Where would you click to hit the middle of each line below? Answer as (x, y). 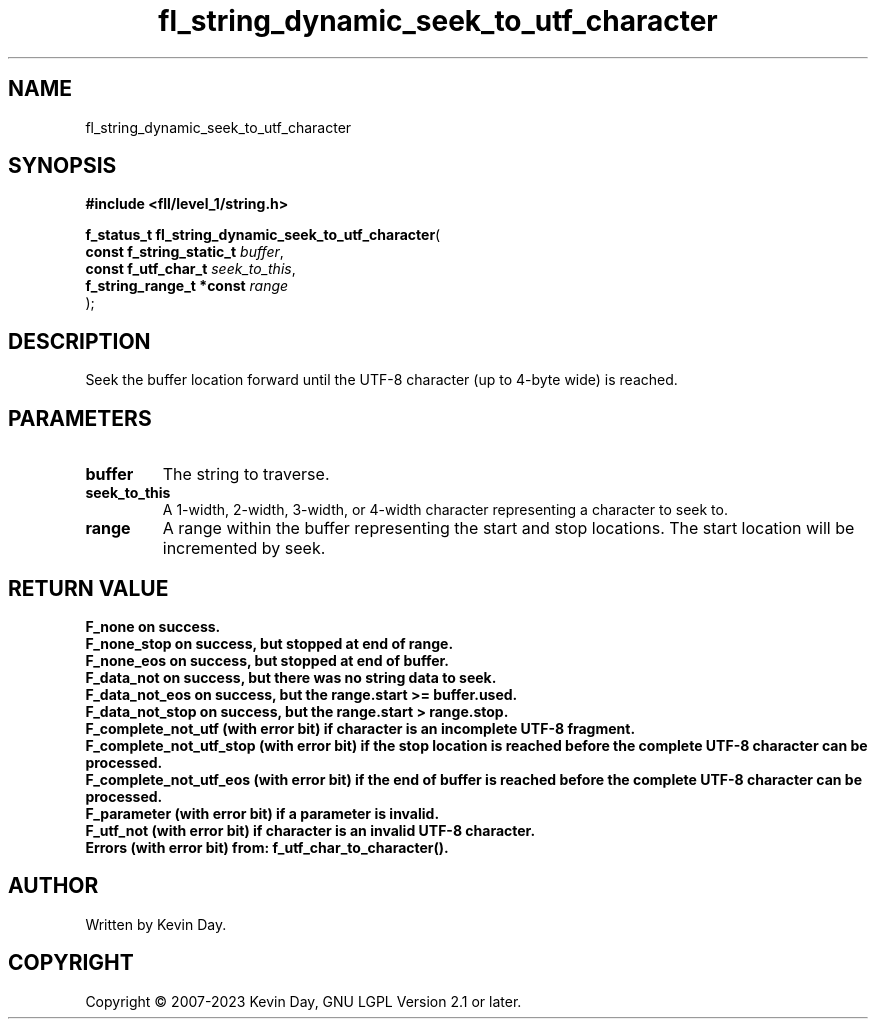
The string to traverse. (246, 474)
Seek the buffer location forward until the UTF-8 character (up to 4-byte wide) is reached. (381, 380)
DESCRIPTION (79, 341)
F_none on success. (153, 626)
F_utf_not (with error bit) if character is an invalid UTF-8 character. (310, 830)
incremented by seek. (244, 548)
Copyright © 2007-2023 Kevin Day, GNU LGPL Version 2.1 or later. (303, 1001)
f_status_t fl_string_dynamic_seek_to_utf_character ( (263, 235)
